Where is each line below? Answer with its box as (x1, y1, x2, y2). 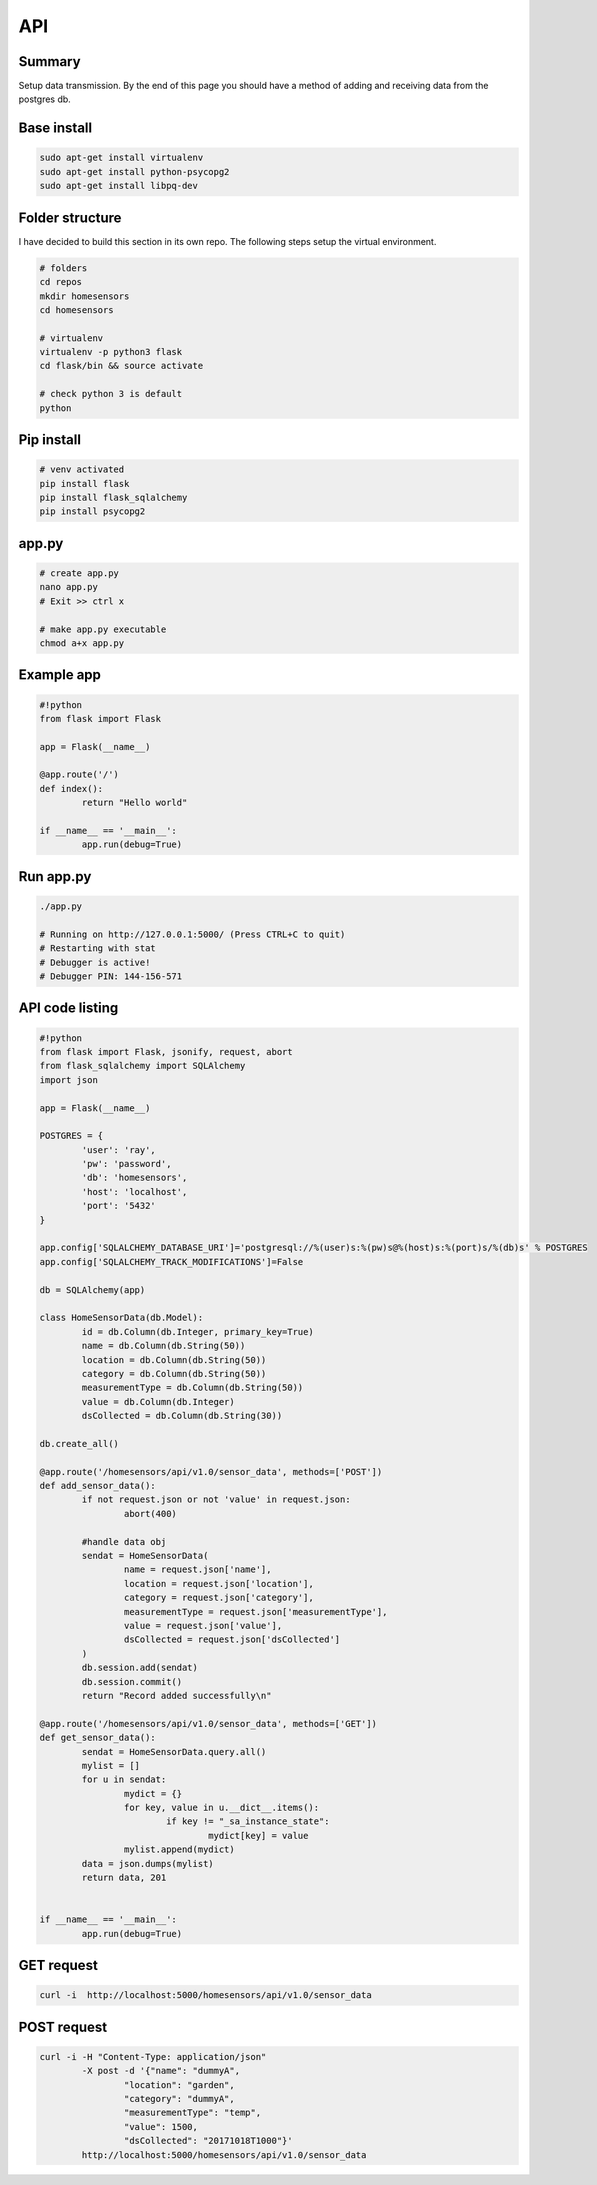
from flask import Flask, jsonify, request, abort (39, 1046, 294, 1057)
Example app (18, 666, 102, 684)
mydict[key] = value (208, 1830, 309, 1841)
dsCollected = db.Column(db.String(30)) (81, 1410, 283, 1422)
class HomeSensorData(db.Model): (39, 1312, 204, 1324)
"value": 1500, (123, 2121, 199, 2132)
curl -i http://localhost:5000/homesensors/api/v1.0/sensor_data (39, 1990, 372, 2001)
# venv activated (39, 464, 125, 475)
